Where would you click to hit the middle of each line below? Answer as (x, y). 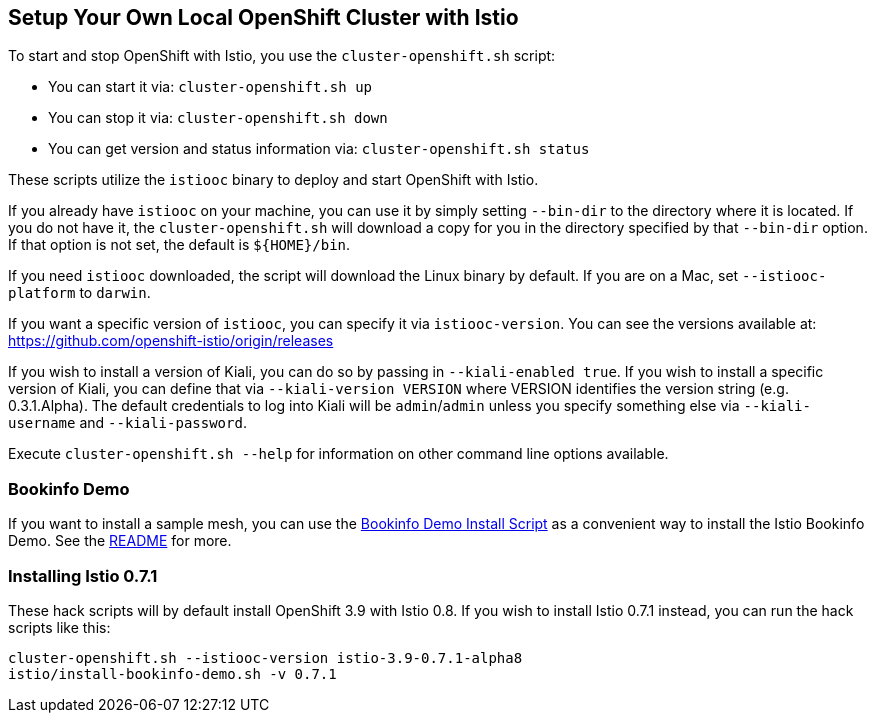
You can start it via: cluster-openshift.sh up (210, 87)
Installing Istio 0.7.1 (83, 575)
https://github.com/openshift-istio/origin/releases (171, 341)
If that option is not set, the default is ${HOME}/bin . (179, 245)
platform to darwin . (79, 293)
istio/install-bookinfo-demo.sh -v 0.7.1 (172, 673)
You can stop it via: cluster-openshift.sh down (218, 118)
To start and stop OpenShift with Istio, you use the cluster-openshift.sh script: (282, 56)
